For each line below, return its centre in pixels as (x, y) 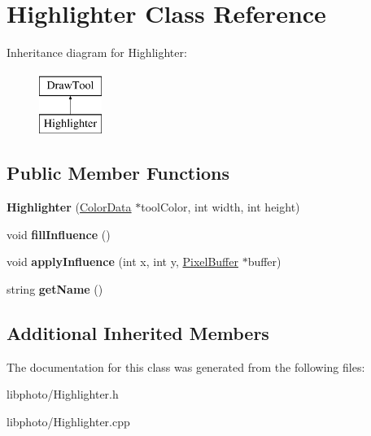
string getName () (55, 288)
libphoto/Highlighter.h (63, 394)
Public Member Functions (118, 173)
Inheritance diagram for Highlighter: (97, 52)
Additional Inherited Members (138, 332)
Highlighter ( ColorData (69, 207)
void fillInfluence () (59, 234)
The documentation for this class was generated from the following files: (186, 366)
